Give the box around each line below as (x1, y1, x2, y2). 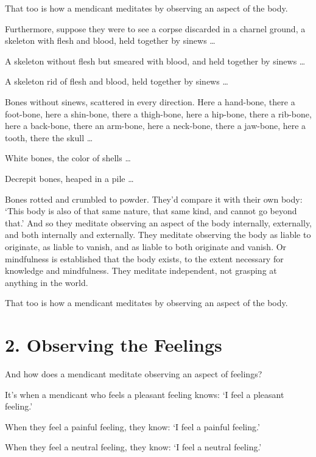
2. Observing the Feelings (5, 332, 222, 357)
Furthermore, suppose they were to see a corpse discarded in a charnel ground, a (5, 22, 306, 35)
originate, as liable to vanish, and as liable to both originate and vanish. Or (5, 240, 287, 253)
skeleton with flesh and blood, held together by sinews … (5, 34, 216, 47)
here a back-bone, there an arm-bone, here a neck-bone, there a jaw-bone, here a (5, 119, 306, 132)
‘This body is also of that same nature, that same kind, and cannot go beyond (5, 204, 297, 217)
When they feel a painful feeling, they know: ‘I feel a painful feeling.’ (5, 420, 260, 433)
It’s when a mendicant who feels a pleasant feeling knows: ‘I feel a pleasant (5, 388, 284, 400)
